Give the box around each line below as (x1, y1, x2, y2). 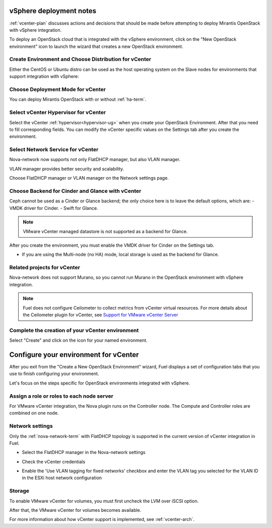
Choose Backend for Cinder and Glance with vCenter (9, 187, 142, 194)
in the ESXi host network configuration (22, 475, 102, 481)
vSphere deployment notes (9, 7, 97, 15)
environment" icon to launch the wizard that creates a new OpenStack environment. (9, 43, 183, 49)
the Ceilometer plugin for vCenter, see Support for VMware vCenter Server (23, 312, 178, 318)
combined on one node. (9, 410, 59, 416)
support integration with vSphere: (9, 73, 79, 80)
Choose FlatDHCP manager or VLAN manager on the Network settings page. (9, 175, 169, 181)
